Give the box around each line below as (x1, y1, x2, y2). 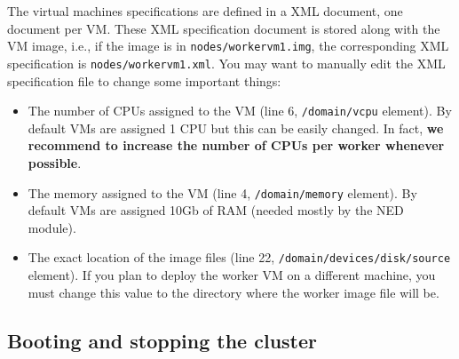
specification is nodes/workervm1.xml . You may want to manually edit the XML (7, 53, 446, 72)
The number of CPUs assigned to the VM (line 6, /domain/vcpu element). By (28, 101, 452, 120)
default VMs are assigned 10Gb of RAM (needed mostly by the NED (28, 201, 404, 219)
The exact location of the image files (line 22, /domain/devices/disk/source (28, 248, 451, 267)
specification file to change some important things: (7, 71, 281, 90)
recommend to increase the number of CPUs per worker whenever (28, 136, 445, 155)
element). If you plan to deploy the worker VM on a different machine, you (28, 266, 436, 284)
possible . (28, 153, 82, 172)
